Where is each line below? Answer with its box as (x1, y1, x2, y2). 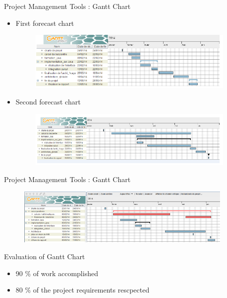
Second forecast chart (15, 97, 81, 107)
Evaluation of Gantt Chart (4, 251, 85, 262)
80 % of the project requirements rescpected (15, 285, 150, 295)
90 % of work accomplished (15, 268, 98, 278)
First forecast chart (15, 17, 74, 28)
